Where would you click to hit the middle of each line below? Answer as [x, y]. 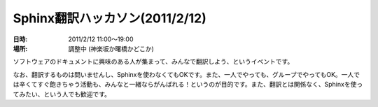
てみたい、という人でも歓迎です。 [62, 94]
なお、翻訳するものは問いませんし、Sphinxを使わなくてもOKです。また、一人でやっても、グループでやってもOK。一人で [187, 74]
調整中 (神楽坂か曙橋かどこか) [111, 48]
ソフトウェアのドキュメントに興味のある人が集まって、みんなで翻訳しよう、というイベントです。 [153, 62]
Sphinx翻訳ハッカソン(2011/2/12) [110, 18]
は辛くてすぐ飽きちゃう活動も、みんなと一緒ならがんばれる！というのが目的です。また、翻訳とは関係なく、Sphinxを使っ [188, 85]
